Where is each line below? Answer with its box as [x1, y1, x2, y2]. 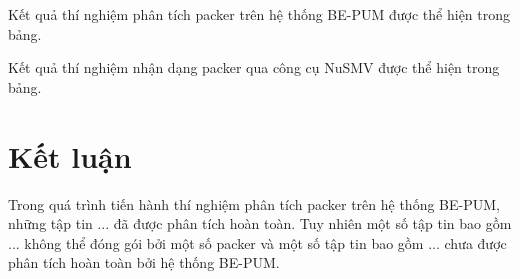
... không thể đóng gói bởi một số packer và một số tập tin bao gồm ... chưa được [8, 232, 507, 253]
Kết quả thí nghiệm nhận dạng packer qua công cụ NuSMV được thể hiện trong [8, 57, 500, 78]
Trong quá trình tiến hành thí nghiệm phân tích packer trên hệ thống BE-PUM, [8, 193, 500, 214]
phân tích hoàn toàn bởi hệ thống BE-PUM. [8, 252, 280, 273]
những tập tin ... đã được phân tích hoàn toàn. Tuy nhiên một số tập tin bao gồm [8, 213, 512, 234]
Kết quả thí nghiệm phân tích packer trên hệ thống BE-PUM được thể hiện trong [8, 4, 511, 24]
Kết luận [8, 135, 132, 176]
